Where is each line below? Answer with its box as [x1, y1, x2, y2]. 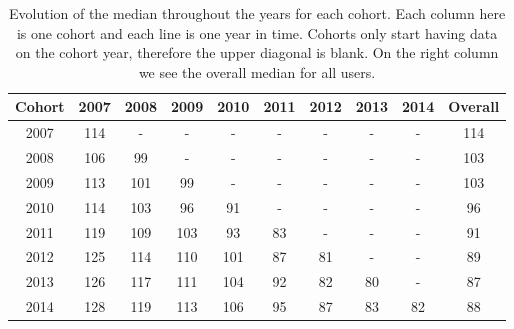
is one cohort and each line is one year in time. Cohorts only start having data [16, 22, 498, 43]
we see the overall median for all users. [138, 61, 376, 82]
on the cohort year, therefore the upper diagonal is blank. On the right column [15, 42, 499, 63]
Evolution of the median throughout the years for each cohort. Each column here [8, 3, 506, 23]
